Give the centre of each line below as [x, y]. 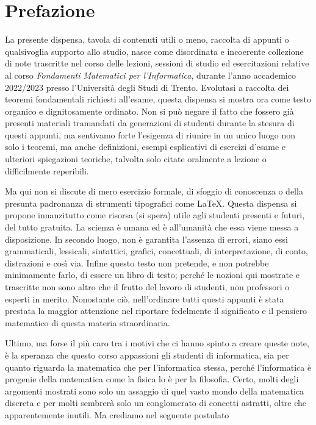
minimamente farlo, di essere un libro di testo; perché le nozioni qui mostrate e [153, 275]
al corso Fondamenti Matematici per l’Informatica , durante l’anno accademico [150, 75]
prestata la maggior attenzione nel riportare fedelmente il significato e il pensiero [156, 311]
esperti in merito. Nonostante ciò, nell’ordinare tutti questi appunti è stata [145, 298]
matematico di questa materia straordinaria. [88, 322]
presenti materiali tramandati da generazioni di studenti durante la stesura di [150, 123]
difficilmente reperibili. [47, 170]
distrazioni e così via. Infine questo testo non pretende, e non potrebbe [137, 262]
